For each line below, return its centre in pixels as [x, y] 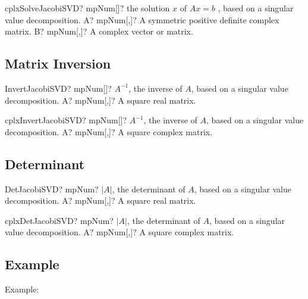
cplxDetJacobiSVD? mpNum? [59, 220]
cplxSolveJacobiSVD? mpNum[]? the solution [87, 8]
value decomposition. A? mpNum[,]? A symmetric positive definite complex [142, 19]
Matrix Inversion [58, 63]
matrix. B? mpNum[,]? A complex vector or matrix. [99, 31]
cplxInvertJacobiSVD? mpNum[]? [66, 120]
